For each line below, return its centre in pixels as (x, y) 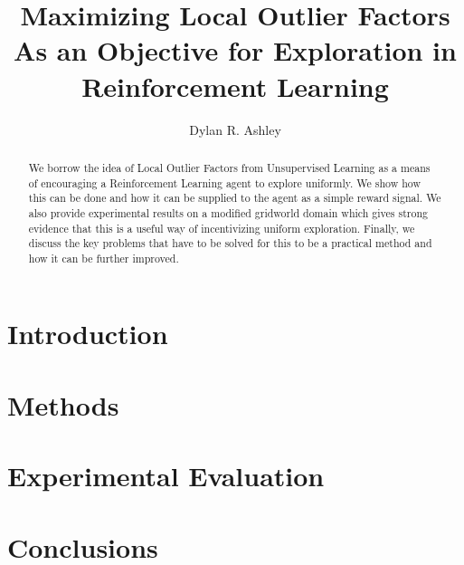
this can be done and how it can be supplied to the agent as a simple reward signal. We (235, 198)
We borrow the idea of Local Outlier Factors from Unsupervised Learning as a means (229, 167)
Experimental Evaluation (166, 476)
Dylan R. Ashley (235, 129)
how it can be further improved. (104, 258)
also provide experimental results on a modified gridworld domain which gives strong (228, 212)
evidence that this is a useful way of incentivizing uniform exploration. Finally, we (222, 228)
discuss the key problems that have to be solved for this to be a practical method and (230, 243)
